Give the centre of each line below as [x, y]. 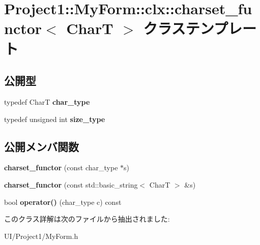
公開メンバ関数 [41, 146]
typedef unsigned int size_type [55, 119]
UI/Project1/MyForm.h [41, 236]
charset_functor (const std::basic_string [71, 184]
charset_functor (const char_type [61, 167]
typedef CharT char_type [47, 101]
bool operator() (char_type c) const [63, 202]
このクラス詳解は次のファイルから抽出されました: [87, 219]
